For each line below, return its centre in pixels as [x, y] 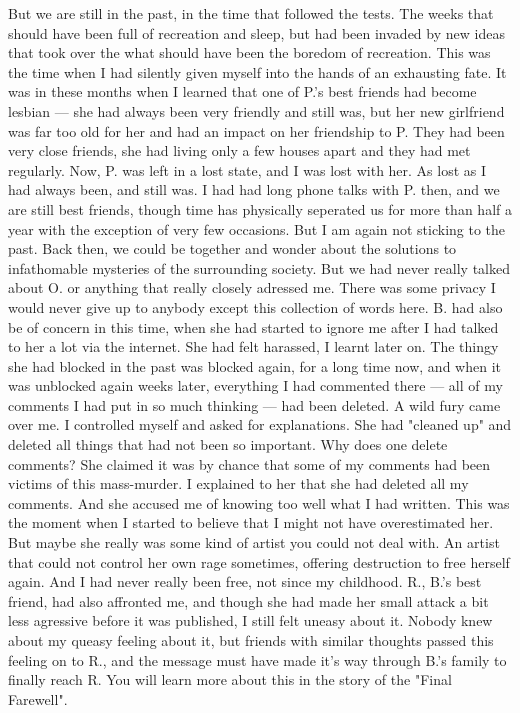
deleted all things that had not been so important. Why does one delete [228, 444]
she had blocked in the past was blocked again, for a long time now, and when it [254, 365]
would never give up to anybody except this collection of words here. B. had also [255, 306]
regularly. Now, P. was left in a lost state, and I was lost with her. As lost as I [247, 169]
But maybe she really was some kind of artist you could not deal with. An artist [254, 542]
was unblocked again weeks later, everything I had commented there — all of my [255, 385]
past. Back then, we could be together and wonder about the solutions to [232, 248]
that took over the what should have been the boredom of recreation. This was [249, 52]
